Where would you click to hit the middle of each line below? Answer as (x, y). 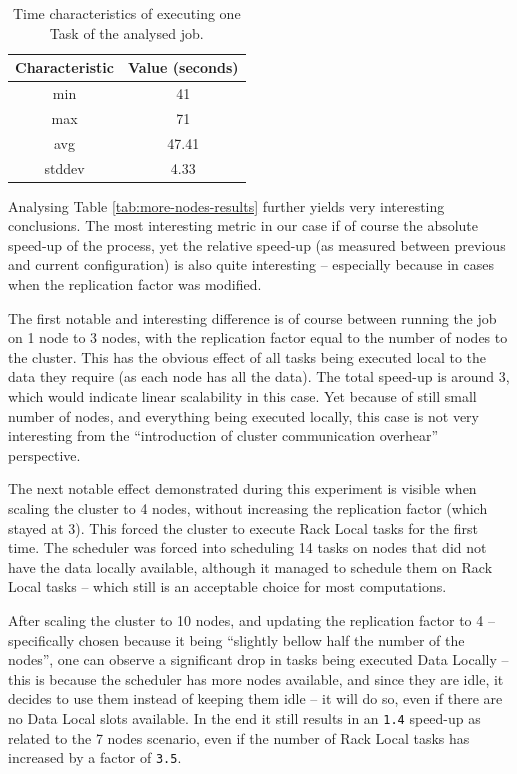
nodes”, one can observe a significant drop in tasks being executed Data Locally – (258, 659)
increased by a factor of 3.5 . (95, 757)
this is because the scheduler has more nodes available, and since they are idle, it (256, 678)
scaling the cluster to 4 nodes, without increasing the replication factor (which (248, 507)
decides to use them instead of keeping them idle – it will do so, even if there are (255, 698)
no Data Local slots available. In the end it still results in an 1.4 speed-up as (244, 717)
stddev (64, 167)
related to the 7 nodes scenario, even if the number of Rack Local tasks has (239, 737)
